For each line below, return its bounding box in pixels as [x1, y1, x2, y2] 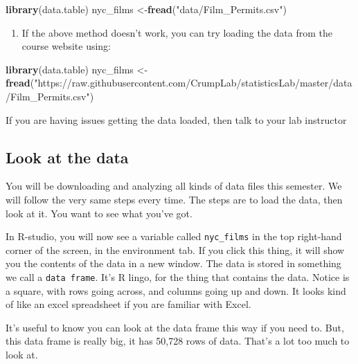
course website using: [21, 39, 111, 53]
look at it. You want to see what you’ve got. [6, 206, 193, 220]
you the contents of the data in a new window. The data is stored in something [6, 256, 341, 271]
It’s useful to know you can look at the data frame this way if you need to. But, [6, 320, 344, 334]
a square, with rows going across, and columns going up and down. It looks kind [6, 283, 346, 298]
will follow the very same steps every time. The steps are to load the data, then [6, 192, 343, 206]
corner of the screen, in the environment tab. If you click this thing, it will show [6, 242, 345, 257]
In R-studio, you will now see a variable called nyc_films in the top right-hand [6, 229, 342, 244]
